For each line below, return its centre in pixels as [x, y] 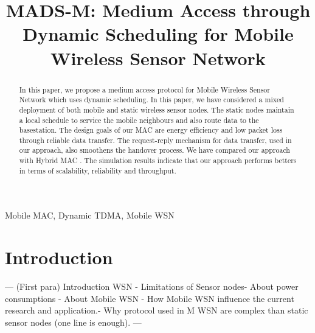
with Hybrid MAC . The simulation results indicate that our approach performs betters [158, 160]
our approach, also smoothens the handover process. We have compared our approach [154, 150]
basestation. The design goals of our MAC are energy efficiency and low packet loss [151, 130]
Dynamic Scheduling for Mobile [158, 34]
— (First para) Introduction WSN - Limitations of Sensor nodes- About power [152, 286]
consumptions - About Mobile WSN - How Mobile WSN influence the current [150, 298]
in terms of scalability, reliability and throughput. [98, 170]
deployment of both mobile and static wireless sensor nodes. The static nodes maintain [157, 109]
